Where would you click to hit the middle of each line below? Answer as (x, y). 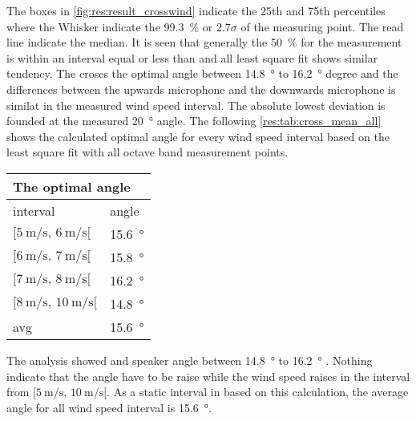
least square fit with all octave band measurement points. (147, 152)
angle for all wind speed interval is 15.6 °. (109, 407)
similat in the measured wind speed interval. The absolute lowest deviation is (196, 105)
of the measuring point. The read (322, 26)
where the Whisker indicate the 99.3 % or (110, 26)
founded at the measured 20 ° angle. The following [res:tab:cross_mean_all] (194, 121)
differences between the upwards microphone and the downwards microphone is (201, 89)
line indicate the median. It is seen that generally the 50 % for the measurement (204, 42)
